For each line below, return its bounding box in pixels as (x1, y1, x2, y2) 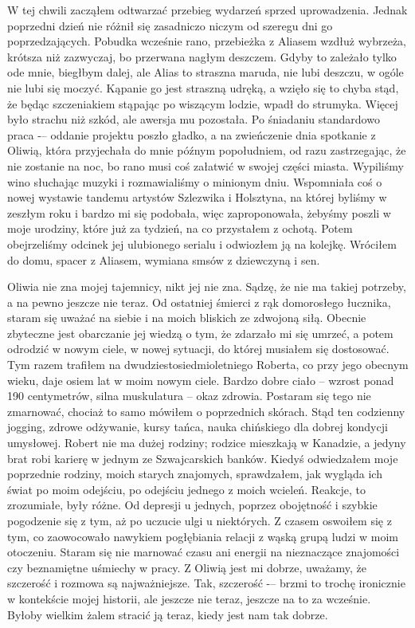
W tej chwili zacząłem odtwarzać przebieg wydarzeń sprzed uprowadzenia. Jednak (7, 2, 408, 18)
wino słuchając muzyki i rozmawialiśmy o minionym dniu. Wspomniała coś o (7, 173, 382, 190)
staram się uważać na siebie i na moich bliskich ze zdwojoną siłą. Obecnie (7, 309, 366, 326)
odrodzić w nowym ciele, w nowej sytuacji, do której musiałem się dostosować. (7, 340, 390, 357)
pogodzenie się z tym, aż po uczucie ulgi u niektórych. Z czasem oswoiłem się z (7, 512, 392, 528)
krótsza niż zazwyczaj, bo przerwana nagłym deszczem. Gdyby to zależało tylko (7, 48, 397, 65)
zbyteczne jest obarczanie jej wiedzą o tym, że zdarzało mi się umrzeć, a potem (7, 324, 393, 341)
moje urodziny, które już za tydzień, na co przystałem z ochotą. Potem (7, 220, 353, 237)
